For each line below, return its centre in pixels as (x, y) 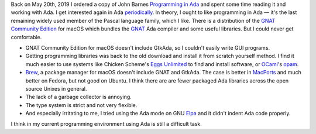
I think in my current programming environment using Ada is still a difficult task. (106, 124)
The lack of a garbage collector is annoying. (78, 97)
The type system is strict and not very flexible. (81, 105)
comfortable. (26, 37)
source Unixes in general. (56, 88)
